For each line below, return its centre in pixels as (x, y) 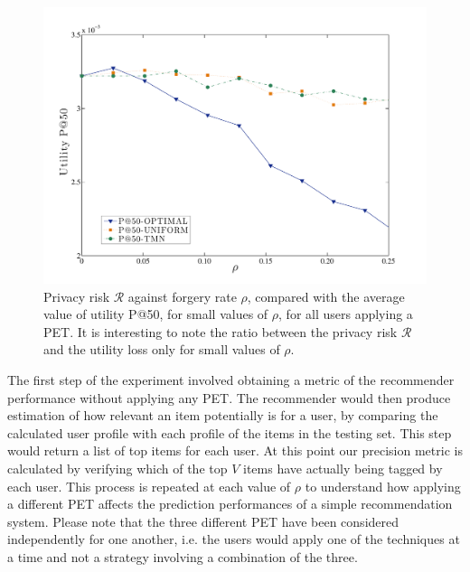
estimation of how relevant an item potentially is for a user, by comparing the (223, 415)
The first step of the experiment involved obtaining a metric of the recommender (231, 379)
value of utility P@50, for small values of (156, 314)
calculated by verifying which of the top (117, 468)
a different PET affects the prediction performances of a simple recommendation (230, 504)
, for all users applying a (346, 314)
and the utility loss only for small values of (162, 349)
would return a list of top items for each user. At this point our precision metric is (235, 450)
